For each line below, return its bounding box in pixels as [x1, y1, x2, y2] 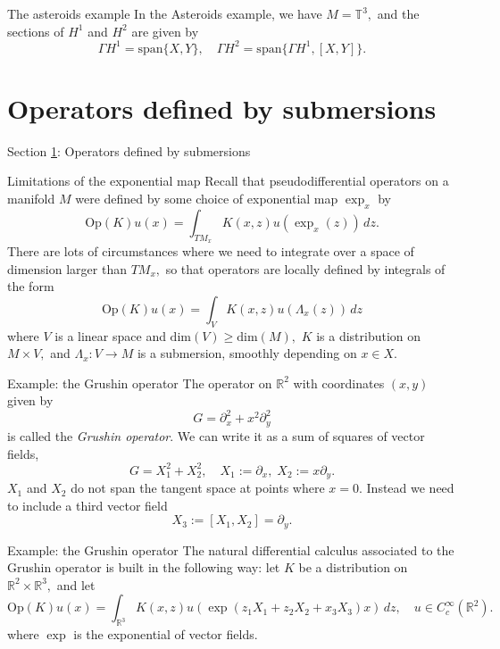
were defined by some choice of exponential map [75, 189, 338, 207]
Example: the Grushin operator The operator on [7, 373, 272, 392]
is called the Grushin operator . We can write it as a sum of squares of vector [7, 426, 425, 445]
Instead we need [366, 478, 454, 497]
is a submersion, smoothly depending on [137, 344, 357, 362]
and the [377, 4, 420, 22]
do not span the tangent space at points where [71, 478, 325, 497]
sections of [7, 21, 64, 40]
